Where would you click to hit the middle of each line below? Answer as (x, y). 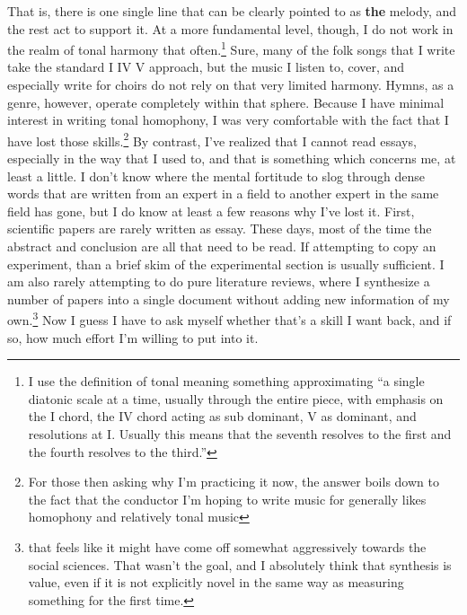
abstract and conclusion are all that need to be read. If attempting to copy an (222, 246)
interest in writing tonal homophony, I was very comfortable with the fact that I (228, 120)
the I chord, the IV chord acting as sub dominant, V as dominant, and (222, 416)
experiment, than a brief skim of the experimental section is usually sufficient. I (226, 264)
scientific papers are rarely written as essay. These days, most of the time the (220, 228)
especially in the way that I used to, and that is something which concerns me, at (232, 158)
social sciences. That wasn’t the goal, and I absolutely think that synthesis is (240, 564)
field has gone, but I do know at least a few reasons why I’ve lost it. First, (211, 211)
